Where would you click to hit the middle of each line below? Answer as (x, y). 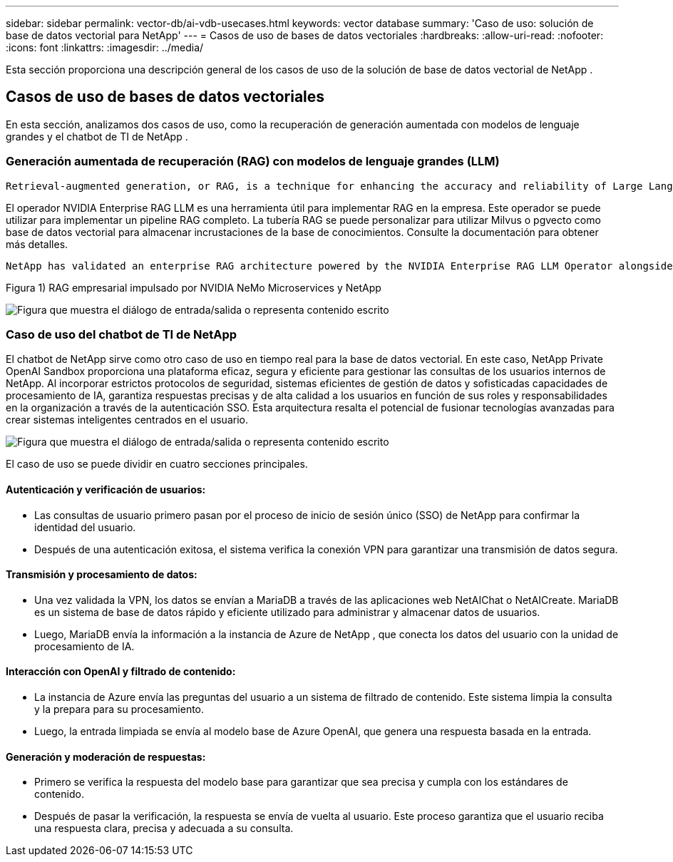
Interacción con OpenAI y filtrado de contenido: (121, 672)
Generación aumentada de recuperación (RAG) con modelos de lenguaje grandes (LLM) (253, 161)
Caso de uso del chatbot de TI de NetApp (122, 334)
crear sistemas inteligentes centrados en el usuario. (127, 420)
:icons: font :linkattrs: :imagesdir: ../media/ (105, 47)
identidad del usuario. (85, 527)
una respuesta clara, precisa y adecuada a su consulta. (164, 828)
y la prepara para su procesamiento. (119, 709)
